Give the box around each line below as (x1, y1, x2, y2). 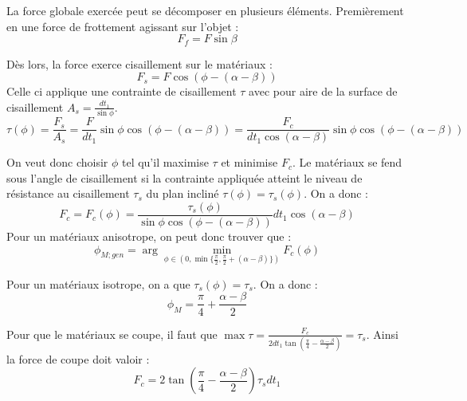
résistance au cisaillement (6, 185, 130, 202)
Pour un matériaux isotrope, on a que (6, 275, 190, 292)
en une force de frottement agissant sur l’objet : (6, 18, 239, 34)
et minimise (221, 154, 278, 171)
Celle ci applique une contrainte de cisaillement (6, 83, 237, 100)
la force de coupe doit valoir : (6, 350, 150, 367)
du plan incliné (146, 185, 219, 202)
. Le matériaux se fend (292, 154, 402, 171)
